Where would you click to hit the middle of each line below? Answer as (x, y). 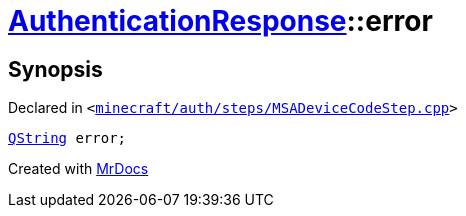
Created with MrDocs (78, 169)
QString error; (67, 138)
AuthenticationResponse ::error (220, 21)
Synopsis (55, 69)
